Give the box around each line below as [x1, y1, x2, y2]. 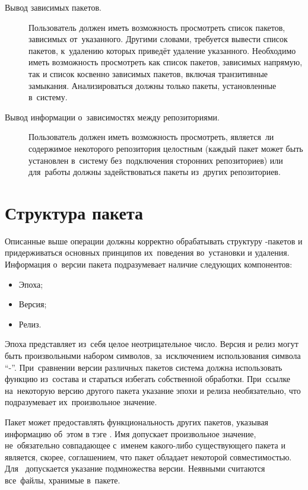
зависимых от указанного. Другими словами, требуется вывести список [28, 33, 288, 45]
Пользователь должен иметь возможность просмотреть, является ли [28, 131, 274, 143]
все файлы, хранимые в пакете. [5, 473, 120, 486]
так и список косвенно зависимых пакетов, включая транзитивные [28, 67, 268, 79]
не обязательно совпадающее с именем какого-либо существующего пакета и [5, 439, 285, 451]
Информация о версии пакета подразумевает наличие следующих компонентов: [5, 258, 293, 271]
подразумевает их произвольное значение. [5, 396, 157, 408]
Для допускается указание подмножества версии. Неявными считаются [5, 462, 265, 475]
